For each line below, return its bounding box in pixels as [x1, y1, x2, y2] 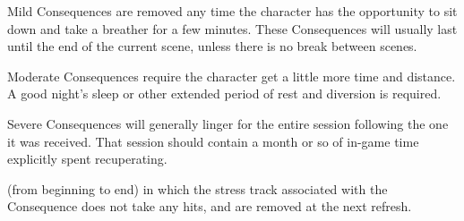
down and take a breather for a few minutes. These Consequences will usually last [7, 19, 458, 38]
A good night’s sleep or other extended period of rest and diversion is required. [7, 84, 442, 103]
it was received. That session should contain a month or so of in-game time [7, 132, 419, 150]
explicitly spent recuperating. [7, 149, 168, 168]
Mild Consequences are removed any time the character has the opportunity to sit [7, 2, 458, 20]
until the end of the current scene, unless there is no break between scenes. [7, 37, 417, 55]
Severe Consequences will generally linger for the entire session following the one [7, 114, 449, 132]
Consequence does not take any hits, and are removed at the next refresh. [7, 197, 412, 216]
